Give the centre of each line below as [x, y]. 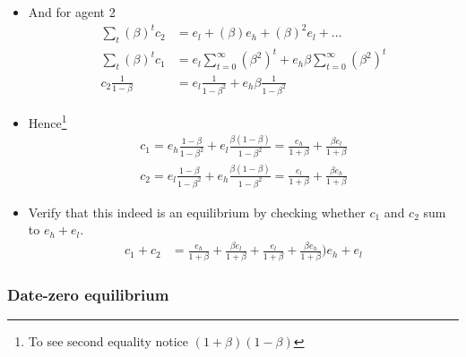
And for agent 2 [72, 12]
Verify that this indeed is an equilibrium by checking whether [197, 212]
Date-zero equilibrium [88, 294]
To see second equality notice [108, 341]
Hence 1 [47, 121]
